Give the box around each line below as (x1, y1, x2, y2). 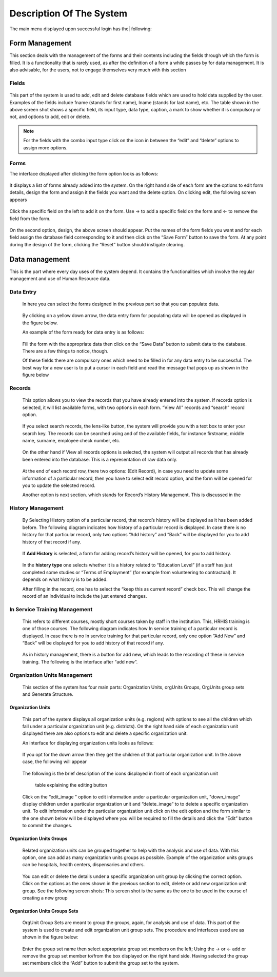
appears (9, 197, 27, 203)
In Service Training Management (9, 605, 93, 613)
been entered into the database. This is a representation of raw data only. (22, 456, 178, 462)
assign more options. (23, 144, 68, 151)
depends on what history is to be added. (22, 576, 108, 582)
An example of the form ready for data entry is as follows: (22, 329, 144, 336)
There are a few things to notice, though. (22, 348, 109, 354)
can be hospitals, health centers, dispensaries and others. (22, 862, 145, 868)
